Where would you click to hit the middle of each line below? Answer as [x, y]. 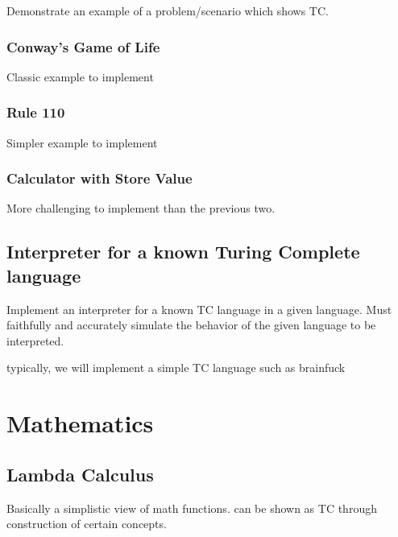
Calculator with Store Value [99, 178]
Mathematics [80, 423]
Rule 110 [36, 112]
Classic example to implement [80, 76]
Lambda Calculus [80, 474]
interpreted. [35, 340]
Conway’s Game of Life [83, 46]
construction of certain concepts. [87, 524]
